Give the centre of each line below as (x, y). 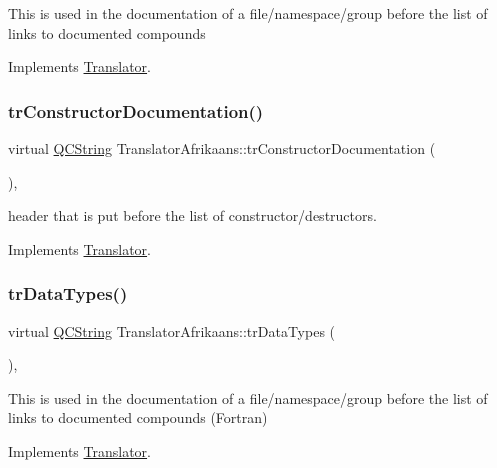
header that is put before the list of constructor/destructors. (192, 215)
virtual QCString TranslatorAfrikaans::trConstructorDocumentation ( (222, 148)
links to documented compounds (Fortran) (138, 417)
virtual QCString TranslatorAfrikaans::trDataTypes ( (172, 330)
